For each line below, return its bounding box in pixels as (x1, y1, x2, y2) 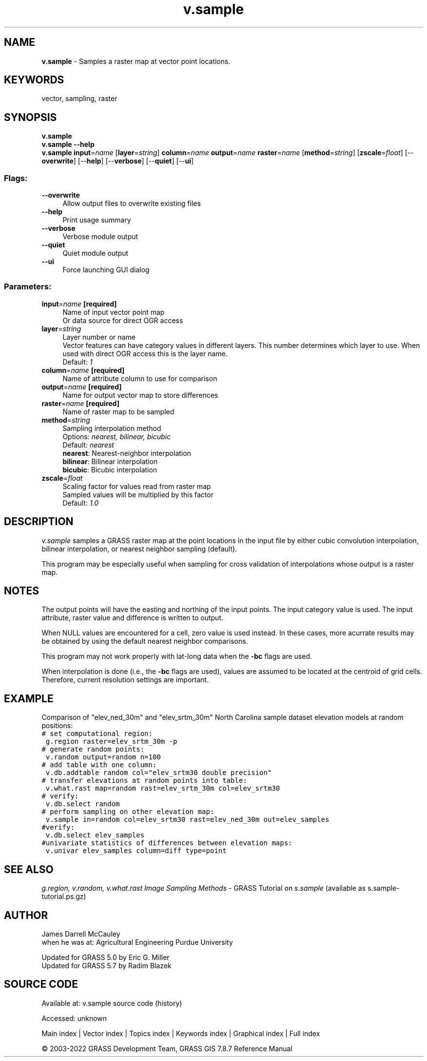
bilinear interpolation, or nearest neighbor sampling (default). (41, 544, 237, 553)
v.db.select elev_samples (45, 831, 145, 839)
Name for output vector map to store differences (62, 390, 218, 399)
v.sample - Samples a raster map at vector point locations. (41, 57, 231, 65)
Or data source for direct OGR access (62, 316, 183, 325)
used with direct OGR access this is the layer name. (62, 349, 228, 358)
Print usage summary (62, 216, 131, 224)
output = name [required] (41, 382, 122, 391)
